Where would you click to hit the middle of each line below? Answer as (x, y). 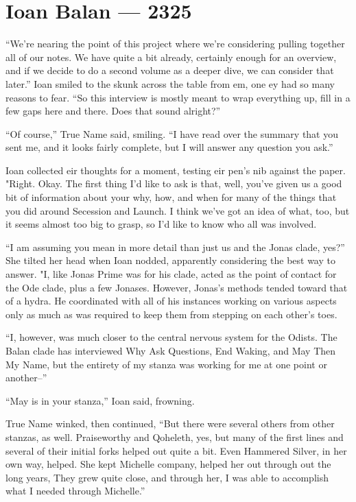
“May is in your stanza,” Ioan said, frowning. (100, 400)
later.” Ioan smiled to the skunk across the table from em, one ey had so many (170, 83)
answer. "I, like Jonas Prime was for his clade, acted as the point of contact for (171, 274)
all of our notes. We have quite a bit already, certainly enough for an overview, (171, 57)
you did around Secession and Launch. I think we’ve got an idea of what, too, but (178, 210)
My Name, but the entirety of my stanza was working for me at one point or (166, 364)
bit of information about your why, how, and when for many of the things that (171, 197)
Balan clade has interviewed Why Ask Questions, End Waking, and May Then (171, 350)
